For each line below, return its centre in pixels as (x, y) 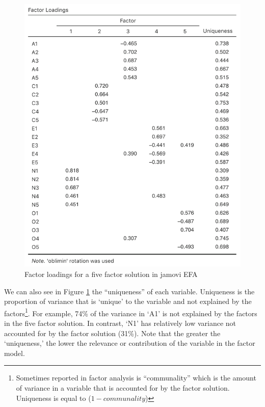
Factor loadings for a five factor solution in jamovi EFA (111, 274)
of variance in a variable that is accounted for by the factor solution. (123, 387)
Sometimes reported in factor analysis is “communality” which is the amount (136, 378)
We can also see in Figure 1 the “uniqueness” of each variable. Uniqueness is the (129, 291)
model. (15, 353)
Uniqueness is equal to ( (54, 398)
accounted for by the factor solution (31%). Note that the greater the (112, 333)
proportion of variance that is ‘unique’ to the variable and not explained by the (128, 301)
